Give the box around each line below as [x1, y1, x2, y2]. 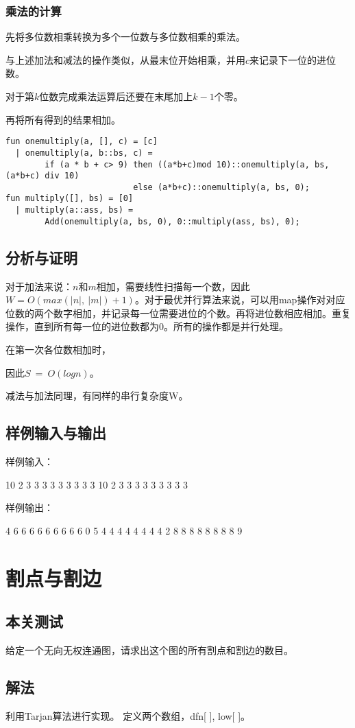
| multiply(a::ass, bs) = [15, 205, 134, 215]
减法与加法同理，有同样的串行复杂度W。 [5, 388, 188, 403]
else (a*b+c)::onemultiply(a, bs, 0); [133, 182, 310, 192]
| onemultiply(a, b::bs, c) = [15, 148, 153, 158]
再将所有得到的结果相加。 [5, 112, 121, 126]
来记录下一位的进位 [249, 52, 336, 67]
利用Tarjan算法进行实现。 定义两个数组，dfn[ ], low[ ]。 [5, 708, 251, 723]
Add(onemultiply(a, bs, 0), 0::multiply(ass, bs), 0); [45, 216, 300, 226]
